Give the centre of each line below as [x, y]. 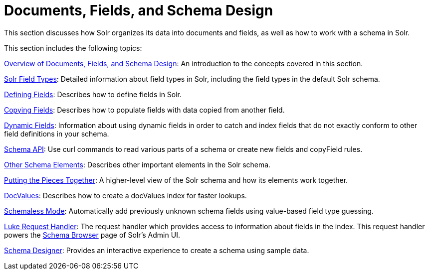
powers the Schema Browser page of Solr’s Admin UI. [92, 235]
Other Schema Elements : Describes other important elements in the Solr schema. [137, 164]
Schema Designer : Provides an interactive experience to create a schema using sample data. [157, 250]
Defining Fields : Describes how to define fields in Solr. [93, 94]
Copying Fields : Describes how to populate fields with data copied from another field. [144, 110]
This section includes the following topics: [73, 48]
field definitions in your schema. [57, 134]
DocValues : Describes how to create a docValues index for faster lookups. [125, 195]
